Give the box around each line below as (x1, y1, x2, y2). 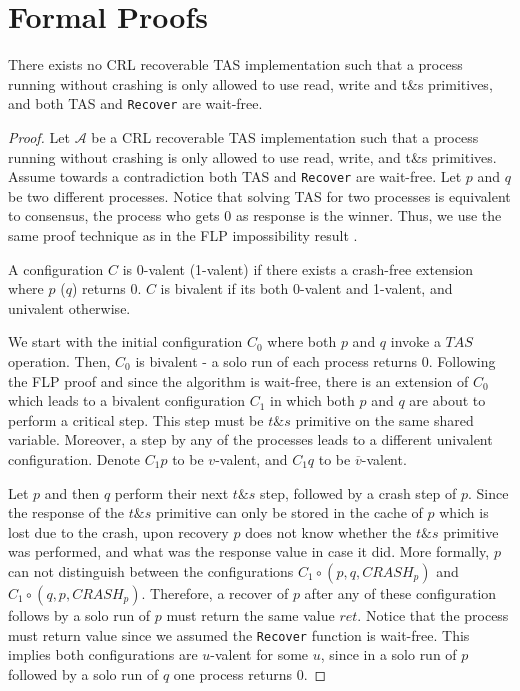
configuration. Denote (8, 448, 141, 469)
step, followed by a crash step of (260, 482, 457, 503)
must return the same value (166, 604, 335, 625)
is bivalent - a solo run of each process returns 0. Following (135, 350, 496, 371)
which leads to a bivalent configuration (8, 390, 245, 411)
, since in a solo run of (320, 644, 457, 665)
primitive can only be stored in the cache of (155, 502, 423, 523)
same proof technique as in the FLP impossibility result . (8, 225, 358, 245)
